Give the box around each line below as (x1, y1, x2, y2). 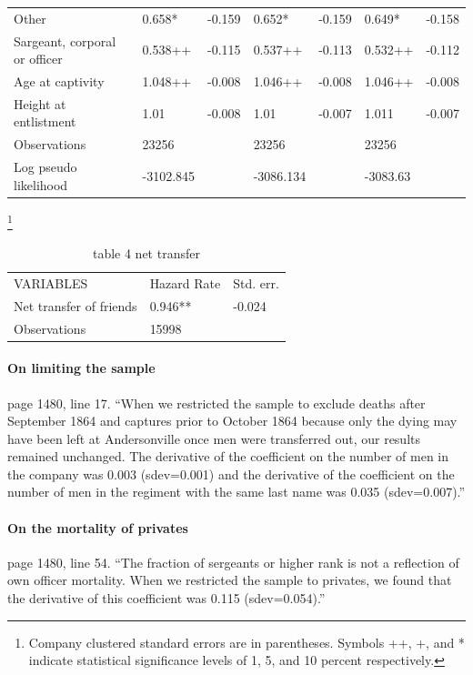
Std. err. (233, 273, 279, 292)
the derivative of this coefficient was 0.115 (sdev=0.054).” (7, 589, 326, 608)
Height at (14, 94, 66, 113)
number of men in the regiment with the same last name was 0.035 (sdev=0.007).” (7, 482, 466, 501)
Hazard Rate (149, 273, 221, 292)
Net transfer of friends (14, 296, 137, 315)
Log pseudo (14, 157, 77, 176)
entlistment (14, 112, 76, 131)
